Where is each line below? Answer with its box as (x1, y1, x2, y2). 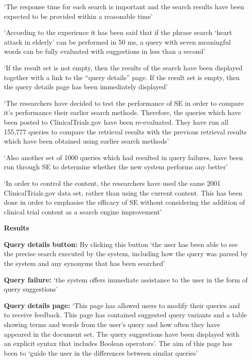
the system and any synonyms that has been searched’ (4, 258, 165, 268)
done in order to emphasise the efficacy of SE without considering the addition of (4, 197, 245, 207)
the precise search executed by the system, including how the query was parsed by (4, 248, 248, 259)
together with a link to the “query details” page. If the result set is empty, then (4, 72, 240, 82)
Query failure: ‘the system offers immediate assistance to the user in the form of (4, 274, 248, 284)
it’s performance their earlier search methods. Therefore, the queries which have (4, 107, 241, 117)
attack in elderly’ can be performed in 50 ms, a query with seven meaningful (4, 36, 231, 47)
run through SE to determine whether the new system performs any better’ (4, 162, 228, 172)
